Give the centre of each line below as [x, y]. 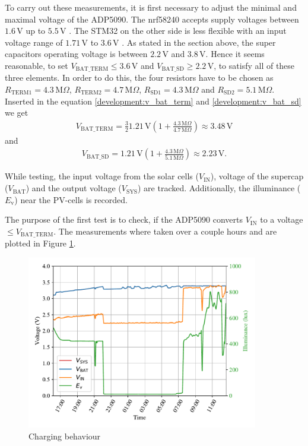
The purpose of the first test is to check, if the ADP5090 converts [124, 219]
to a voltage [282, 219]
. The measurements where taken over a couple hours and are [165, 231]
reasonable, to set [36, 65]
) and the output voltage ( [74, 188]
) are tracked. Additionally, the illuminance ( [219, 188]
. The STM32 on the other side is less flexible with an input [178, 31]
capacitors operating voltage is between [76, 54]
